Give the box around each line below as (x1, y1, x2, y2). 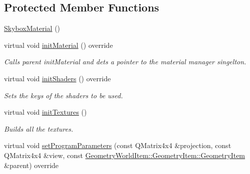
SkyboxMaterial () (4, 23, 60, 33)
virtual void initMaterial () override (4, 39, 113, 50)
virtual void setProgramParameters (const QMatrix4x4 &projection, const (4, 140, 231, 151)
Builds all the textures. (4, 123, 73, 134)
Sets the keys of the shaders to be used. (4, 90, 123, 100)
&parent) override (4, 160, 59, 170)
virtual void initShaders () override (4, 73, 111, 83)
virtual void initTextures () (4, 107, 87, 117)
